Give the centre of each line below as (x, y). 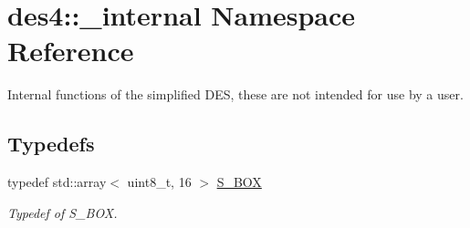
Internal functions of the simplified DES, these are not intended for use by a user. (235, 94)
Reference (71, 51)
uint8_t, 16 (159, 182)
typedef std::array (57, 182)
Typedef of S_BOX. (63, 212)
